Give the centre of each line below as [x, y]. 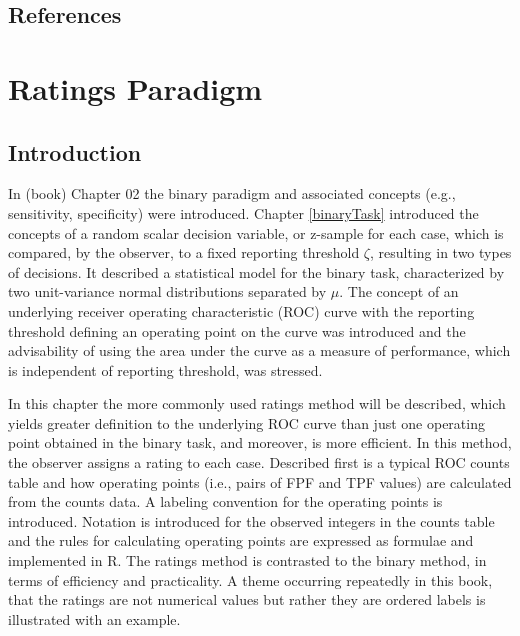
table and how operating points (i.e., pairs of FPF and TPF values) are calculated [260, 481]
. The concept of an [399, 291]
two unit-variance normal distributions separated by [167, 291]
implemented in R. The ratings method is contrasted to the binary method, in [247, 560]
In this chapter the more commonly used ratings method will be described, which [257, 403]
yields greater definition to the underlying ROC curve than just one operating [246, 422]
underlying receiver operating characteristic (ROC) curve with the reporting [241, 310]
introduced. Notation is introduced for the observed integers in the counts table [251, 520]
